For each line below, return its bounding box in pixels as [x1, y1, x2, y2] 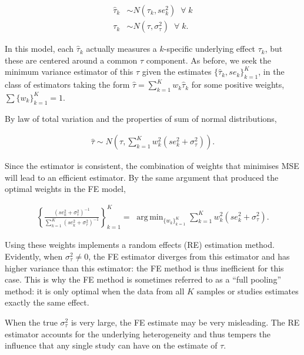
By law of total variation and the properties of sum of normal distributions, [5, 112, 277, 124]
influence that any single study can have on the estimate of [5, 339, 218, 351]
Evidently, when [5, 250, 63, 262]
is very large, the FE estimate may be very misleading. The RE [71, 316, 300, 328]
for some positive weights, [191, 78, 285, 91]
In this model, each [5, 42, 74, 55]
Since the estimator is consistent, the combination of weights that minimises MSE [5, 160, 299, 172]
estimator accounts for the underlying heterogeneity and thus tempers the [5, 327, 271, 340]
